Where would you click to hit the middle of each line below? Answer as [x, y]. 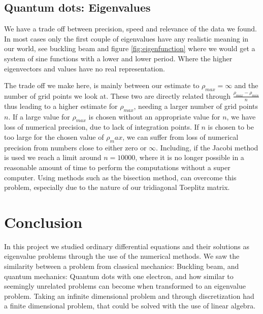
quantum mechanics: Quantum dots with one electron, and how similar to [119, 276]
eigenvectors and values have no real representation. [85, 68]
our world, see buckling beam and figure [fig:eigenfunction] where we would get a [130, 48]
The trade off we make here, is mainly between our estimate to [102, 85]
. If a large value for [39, 116]
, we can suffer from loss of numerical [180, 136]
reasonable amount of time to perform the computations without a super [117, 167]
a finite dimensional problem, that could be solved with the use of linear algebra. [130, 306]
